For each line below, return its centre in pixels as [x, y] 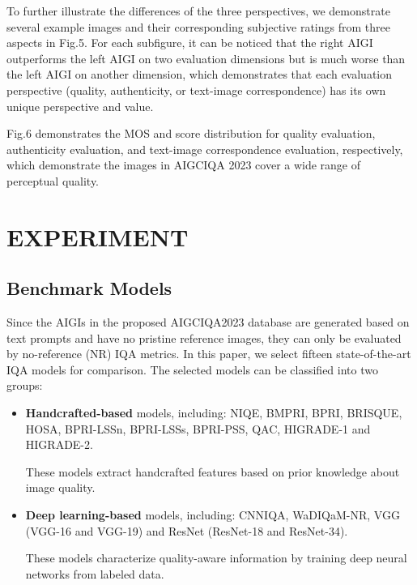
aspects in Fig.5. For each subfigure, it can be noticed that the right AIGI [190, 43]
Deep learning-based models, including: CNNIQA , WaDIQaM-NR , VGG [213, 515]
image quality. [60, 487]
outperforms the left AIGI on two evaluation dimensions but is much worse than [206, 58]
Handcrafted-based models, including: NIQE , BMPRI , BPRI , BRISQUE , [214, 413]
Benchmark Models [89, 288]
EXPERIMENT [98, 236]
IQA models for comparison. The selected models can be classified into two [192, 369]
